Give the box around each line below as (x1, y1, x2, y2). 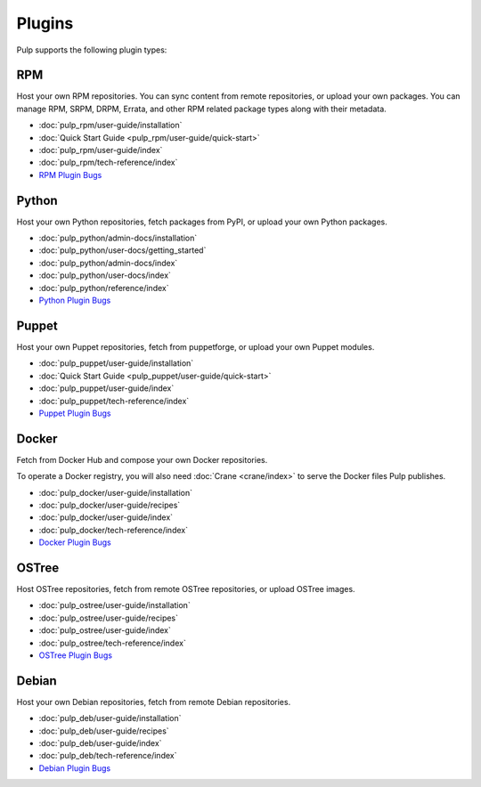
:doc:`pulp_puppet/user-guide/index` (38, 383, 175, 393)
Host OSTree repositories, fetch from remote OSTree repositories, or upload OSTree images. (16, 584, 355, 595)
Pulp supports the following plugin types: (16, 45, 167, 55)
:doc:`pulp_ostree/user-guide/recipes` (38, 613, 178, 623)
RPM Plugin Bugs (38, 169, 102, 180)
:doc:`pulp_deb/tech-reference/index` (38, 750, 177, 761)
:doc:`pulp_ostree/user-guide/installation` (38, 600, 191, 611)
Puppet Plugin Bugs (38, 408, 111, 418)
